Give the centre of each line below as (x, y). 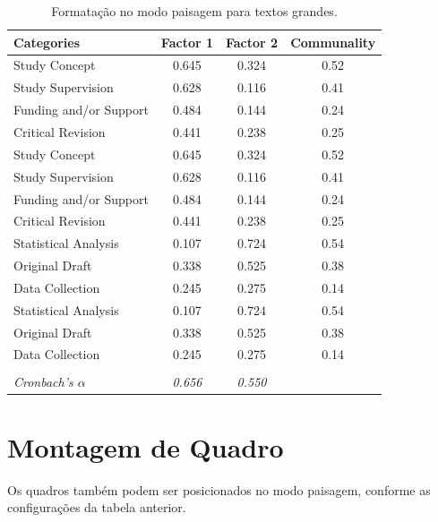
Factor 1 (187, 42)
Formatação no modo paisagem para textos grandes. (194, 11)
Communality (333, 42)
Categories (47, 42)
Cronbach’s (43, 381)
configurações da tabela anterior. (97, 507)
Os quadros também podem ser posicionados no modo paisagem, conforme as (219, 489)
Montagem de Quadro (146, 446)
